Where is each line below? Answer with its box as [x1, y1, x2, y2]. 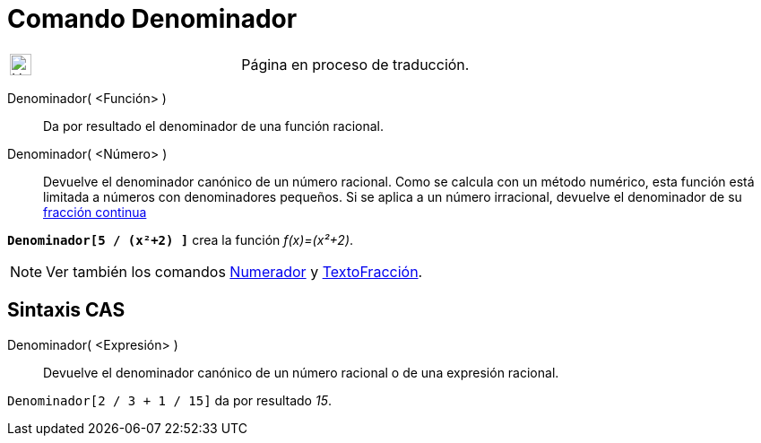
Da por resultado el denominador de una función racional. [43, 117, 385, 134]
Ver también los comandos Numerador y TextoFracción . [46, 262, 423, 281]
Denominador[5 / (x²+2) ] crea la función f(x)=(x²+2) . [7, 231, 354, 248]
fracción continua [43, 204, 147, 220]
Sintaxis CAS [7, 299, 125, 322]
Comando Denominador [7, 4, 298, 34]
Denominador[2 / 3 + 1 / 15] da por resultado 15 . [7, 392, 332, 408]
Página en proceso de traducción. [241, 55, 470, 74]
